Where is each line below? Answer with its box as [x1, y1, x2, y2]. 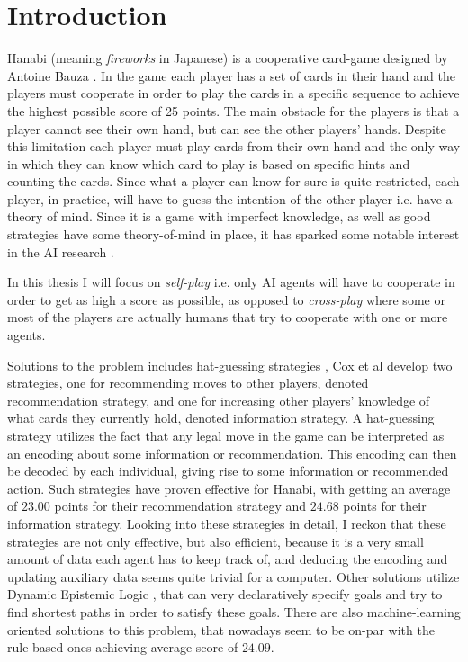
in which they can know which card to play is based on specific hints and [7, 154, 410, 173]
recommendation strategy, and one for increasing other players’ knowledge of [7, 390, 430, 409]
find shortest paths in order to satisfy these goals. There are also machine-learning [7, 602, 461, 621]
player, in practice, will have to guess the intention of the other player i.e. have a [7, 189, 453, 208]
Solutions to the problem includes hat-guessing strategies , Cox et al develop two [7, 355, 453, 374]
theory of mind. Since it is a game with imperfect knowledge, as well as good [7, 207, 431, 226]
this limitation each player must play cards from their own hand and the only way [7, 137, 461, 156]
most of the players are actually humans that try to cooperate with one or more [7, 308, 448, 327]
